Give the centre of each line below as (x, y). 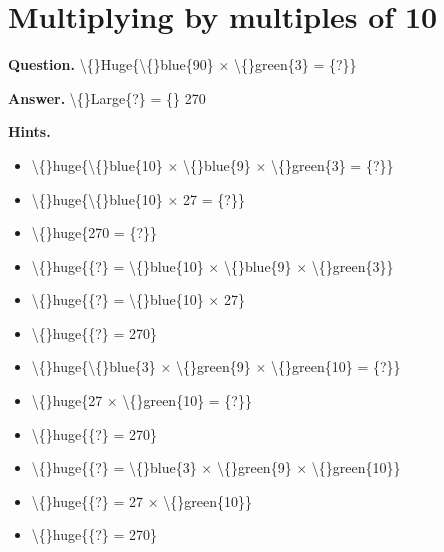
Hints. (29, 131)
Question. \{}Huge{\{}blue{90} (111, 64)
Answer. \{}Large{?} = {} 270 (107, 97)
